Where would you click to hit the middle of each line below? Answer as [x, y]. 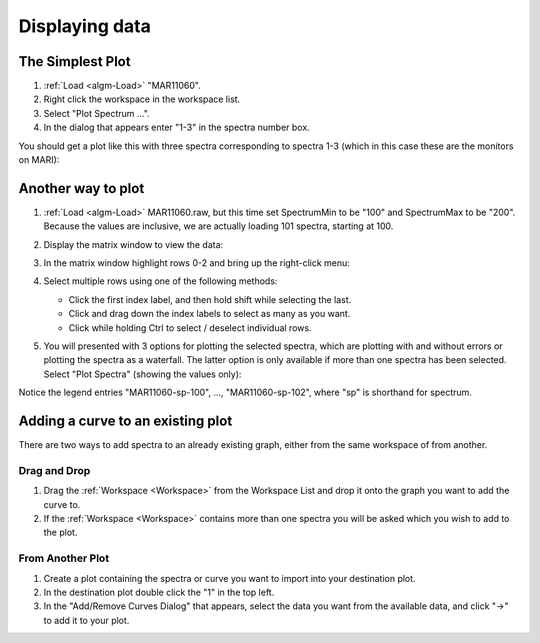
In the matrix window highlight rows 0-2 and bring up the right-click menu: [196, 263]
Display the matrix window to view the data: [133, 244]
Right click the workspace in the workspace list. [142, 99]
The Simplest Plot [74, 61]
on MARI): [39, 160]
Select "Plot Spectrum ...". [96, 113]
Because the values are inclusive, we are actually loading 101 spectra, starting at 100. [218, 226]
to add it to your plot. [86, 620]
